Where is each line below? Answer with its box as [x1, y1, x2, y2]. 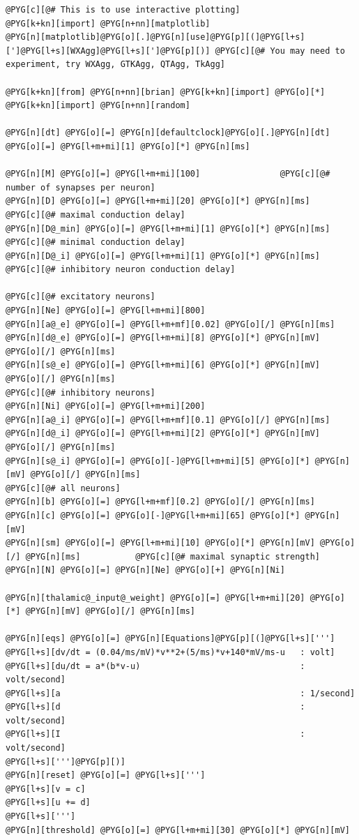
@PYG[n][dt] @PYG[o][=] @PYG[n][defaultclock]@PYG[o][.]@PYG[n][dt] [6, 128, 330, 138]
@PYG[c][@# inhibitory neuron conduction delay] [6, 264, 236, 275]
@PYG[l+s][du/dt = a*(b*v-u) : [6, 661, 305, 671]
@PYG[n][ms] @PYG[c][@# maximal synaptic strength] [25, 551, 321, 562]
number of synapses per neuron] [6, 182, 155, 193]
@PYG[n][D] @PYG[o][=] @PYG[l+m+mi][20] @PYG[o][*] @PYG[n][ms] [6, 196, 310, 207]
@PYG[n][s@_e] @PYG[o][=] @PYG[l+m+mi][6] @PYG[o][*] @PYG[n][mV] [6, 360, 321, 370]
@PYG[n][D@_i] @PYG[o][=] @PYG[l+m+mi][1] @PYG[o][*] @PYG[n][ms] [6, 250, 321, 261]
